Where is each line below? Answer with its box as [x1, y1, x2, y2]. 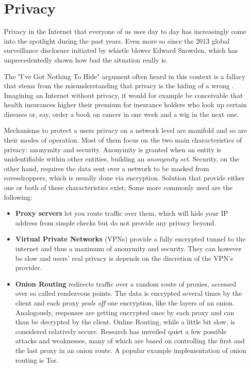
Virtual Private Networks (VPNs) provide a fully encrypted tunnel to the [15, 234, 246, 244]
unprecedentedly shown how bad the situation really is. [4, 54, 168, 64]
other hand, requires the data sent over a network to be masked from [4, 163, 209, 173]
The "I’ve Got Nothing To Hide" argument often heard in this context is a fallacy [4, 71, 246, 81]
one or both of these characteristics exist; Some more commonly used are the [4, 182, 233, 192]
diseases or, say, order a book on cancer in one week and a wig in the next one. [4, 109, 239, 119]
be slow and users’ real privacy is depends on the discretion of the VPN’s [15, 253, 233, 263]
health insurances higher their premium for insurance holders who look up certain [4, 99, 247, 110]
